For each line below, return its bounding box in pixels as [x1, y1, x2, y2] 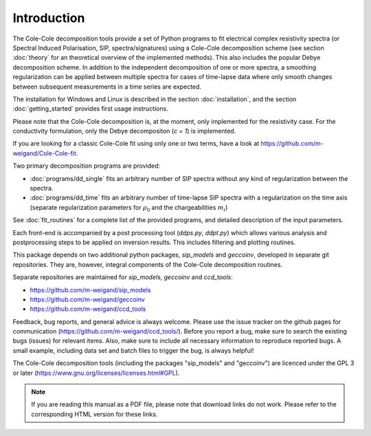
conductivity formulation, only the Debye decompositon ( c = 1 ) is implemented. [12, 127, 236, 135]
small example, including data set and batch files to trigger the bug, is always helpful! [12, 346, 254, 354]
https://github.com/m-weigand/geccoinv [30, 295, 146, 303]
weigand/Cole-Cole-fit [12, 149, 77, 157]
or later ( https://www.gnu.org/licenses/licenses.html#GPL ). [12, 369, 180, 377]
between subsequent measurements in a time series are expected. [12, 83, 202, 91]
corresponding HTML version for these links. [31, 410, 158, 418]
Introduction [12, 10, 85, 25]
